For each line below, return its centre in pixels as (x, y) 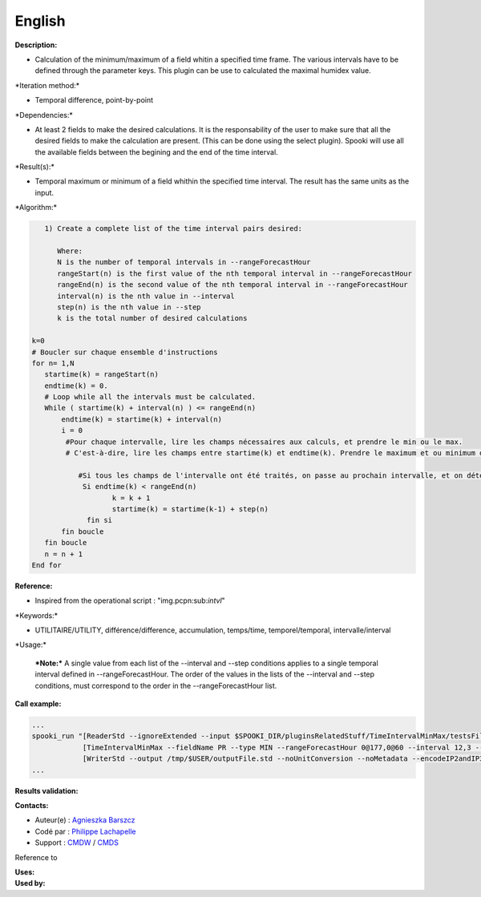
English (40, 21)
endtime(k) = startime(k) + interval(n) (141, 419)
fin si (99, 520)
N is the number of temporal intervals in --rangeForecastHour (184, 262)
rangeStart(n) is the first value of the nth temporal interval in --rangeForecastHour (235, 273)
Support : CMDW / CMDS (77, 842)
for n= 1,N (53, 363)
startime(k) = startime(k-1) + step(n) (190, 509)
